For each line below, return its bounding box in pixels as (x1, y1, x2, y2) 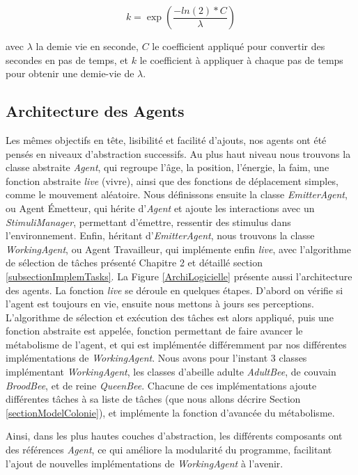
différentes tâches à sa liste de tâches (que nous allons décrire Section (6, 392, 301, 406)
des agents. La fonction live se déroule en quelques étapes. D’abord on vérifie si (6, 282, 343, 297)
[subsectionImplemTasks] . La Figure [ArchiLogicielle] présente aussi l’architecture (6, 268, 352, 283)
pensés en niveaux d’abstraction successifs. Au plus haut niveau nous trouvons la (6, 146, 351, 161)
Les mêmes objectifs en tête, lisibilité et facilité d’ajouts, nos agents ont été (6, 132, 327, 147)
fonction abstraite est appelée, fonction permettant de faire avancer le (6, 323, 303, 338)
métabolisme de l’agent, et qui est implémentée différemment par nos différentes (6, 337, 347, 351)
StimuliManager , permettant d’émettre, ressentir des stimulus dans (6, 214, 291, 229)
